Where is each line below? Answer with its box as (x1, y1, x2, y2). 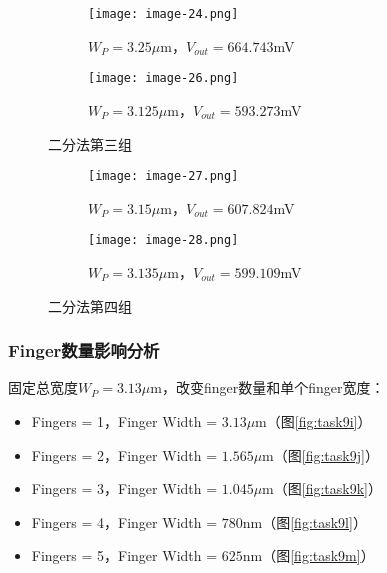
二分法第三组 (48, 133, 132, 154)
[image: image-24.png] (88, 7, 239, 21)
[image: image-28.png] (88, 233, 239, 248)
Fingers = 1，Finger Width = (31, 411, 218, 431)
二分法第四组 (48, 295, 132, 316)
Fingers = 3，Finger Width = (31, 478, 218, 499)
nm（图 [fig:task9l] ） (242, 511, 367, 532)
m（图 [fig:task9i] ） (255, 411, 372, 431)
